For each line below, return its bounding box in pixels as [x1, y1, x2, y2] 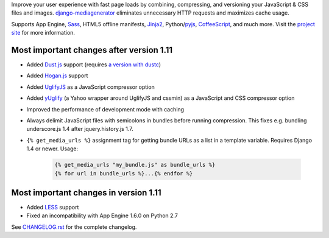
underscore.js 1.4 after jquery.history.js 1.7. [26, 125, 133, 133]
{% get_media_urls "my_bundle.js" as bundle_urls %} [54, 161, 216, 169]
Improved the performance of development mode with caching [26, 105, 185, 113]
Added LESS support [26, 204, 79, 211]
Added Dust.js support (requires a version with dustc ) [26, 61, 161, 68]
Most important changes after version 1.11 [11, 44, 173, 55]
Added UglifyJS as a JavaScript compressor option [26, 83, 155, 91]
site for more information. [11, 29, 76, 37]
